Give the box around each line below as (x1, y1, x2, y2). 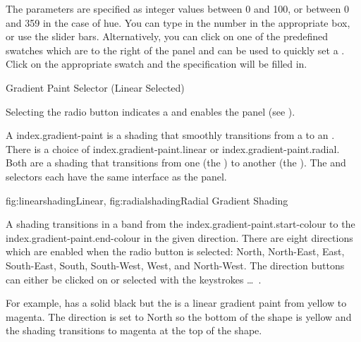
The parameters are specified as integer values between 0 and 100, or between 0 (6, 1, 349, 16)
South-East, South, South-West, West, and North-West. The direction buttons (6, 257, 345, 272)
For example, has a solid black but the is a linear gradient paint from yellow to (6, 295, 347, 310)
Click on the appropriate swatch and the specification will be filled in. (6, 56, 307, 71)
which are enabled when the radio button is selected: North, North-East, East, (6, 244, 345, 259)
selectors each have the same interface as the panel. (6, 169, 227, 183)
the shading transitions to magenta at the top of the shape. (6, 323, 262, 338)
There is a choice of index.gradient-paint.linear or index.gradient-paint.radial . (6, 141, 340, 156)
